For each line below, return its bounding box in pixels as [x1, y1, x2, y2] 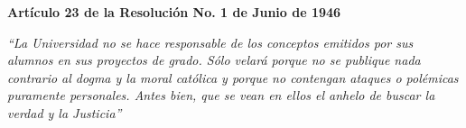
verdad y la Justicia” [7, 103, 122, 122]
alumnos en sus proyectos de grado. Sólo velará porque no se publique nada [7, 50, 421, 69]
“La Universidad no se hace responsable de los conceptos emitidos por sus [7, 32, 414, 51]
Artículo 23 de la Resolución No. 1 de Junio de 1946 [7, 3, 341, 21]
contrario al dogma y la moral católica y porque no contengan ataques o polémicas [7, 68, 459, 87]
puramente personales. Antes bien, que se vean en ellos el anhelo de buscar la [7, 86, 435, 105]
